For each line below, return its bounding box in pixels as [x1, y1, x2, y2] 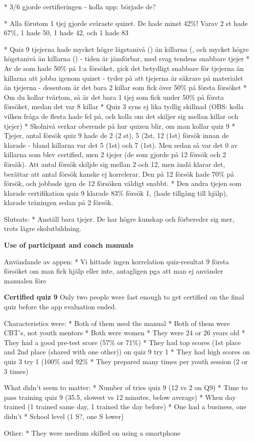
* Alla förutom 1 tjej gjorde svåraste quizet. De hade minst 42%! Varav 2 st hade [4, 18, 248, 28]
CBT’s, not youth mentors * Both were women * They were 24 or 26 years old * [4, 327, 245, 338]
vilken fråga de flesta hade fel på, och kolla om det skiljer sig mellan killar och [4, 111, 238, 121]
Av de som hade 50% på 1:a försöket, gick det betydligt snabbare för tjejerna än [4, 63, 244, 73]
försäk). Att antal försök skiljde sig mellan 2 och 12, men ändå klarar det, [4, 159, 225, 169]
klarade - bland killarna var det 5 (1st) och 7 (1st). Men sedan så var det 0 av [4, 139, 238, 150]
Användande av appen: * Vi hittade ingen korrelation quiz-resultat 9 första [4, 256, 229, 266]
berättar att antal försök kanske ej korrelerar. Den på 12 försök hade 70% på [4, 168, 234, 179]
